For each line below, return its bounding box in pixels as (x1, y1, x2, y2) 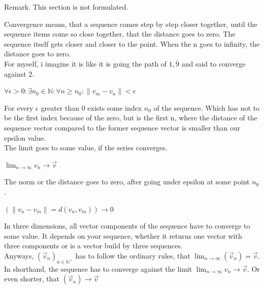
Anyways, (4, 250, 34, 261)
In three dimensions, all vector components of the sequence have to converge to (4, 220, 250, 231)
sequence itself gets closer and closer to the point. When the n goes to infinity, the (4, 38, 260, 49)
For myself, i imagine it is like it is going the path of (4, 58, 167, 69)
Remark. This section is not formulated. (4, 2, 128, 12)
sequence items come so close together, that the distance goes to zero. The (4, 28, 236, 39)
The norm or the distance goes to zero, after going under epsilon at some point (4, 176, 250, 187)
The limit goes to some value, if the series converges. (4, 142, 168, 153)
